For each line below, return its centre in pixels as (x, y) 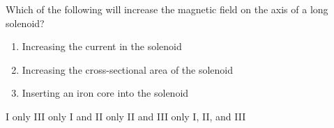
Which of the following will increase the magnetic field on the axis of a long (167, 9)
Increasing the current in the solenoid (102, 46)
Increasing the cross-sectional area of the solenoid (128, 69)
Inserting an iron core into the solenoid (105, 93)
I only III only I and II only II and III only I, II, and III (126, 116)
